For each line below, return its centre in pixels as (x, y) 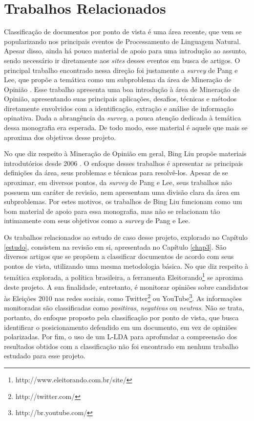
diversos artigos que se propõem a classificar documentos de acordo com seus (119, 256)
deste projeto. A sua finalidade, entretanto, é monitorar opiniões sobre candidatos (126, 287)
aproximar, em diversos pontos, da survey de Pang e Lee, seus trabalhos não (118, 182)
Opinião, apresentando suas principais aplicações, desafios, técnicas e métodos (120, 99)
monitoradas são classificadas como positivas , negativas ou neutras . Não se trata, (124, 308)
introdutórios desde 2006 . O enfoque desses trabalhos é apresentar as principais (124, 163)
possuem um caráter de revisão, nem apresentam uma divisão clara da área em (122, 192)
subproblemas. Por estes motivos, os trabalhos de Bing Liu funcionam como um (123, 201)
